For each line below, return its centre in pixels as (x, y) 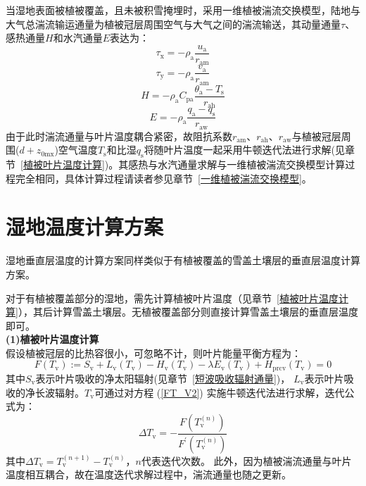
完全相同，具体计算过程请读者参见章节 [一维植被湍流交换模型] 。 (163, 178)
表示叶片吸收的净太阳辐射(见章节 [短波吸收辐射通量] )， (163, 378)
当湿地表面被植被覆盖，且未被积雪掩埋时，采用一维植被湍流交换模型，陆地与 (183, 10)
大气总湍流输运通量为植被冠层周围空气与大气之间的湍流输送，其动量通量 (173, 24)
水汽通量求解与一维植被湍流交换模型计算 (252, 164)
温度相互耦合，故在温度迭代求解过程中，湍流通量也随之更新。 (149, 474)
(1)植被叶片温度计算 (52, 339)
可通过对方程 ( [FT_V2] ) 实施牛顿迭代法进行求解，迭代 (220, 392)
